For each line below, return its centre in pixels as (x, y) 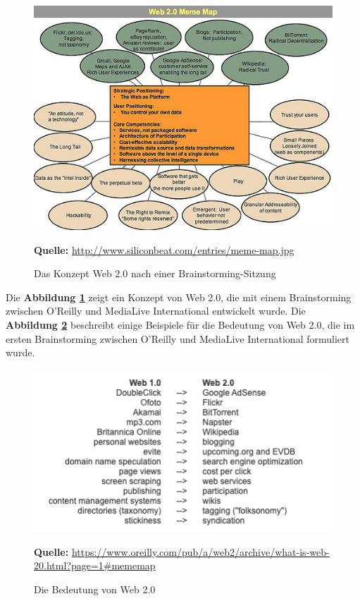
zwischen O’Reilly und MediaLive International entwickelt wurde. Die (156, 311)
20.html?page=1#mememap (95, 565)
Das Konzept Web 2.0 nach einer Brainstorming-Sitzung (155, 273)
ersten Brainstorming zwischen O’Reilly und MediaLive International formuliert (178, 338)
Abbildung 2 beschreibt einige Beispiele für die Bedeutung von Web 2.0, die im (180, 324)
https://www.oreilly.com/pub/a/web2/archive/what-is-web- (200, 551)
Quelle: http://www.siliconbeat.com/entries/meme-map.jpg (164, 249)
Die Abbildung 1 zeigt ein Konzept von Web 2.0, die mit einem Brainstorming (179, 297)
